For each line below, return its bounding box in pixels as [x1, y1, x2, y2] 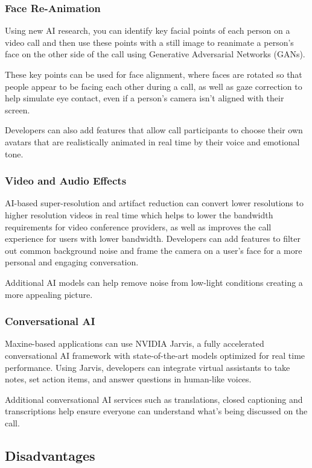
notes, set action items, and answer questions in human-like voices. [5, 373, 252, 385]
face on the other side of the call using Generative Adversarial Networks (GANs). [5, 48, 305, 60]
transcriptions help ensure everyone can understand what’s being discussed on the [5, 405, 308, 417]
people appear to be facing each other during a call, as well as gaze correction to [5, 80, 302, 92]
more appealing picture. [5, 288, 93, 300]
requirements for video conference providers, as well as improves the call [5, 220, 272, 233]
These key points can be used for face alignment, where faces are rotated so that [5, 68, 302, 80]
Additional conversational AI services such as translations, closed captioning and [5, 393, 303, 405]
